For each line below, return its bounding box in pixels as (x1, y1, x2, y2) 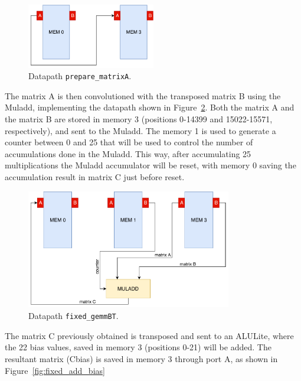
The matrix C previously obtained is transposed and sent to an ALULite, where (5, 329, 294, 341)
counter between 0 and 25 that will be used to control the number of (5, 136, 253, 148)
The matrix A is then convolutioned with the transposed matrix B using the (5, 89, 281, 102)
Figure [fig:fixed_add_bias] (5, 364, 105, 376)
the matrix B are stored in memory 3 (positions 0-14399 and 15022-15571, (5, 112, 273, 125)
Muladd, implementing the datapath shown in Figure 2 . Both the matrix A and (5, 101, 295, 113)
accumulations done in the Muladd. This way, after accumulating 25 (5, 147, 251, 159)
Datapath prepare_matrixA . (28, 70, 132, 82)
